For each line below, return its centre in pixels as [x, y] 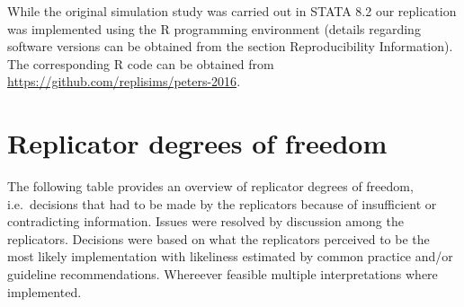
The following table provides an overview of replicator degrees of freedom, [210, 186]
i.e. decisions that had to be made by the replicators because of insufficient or [222, 203]
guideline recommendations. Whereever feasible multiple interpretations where [223, 274]
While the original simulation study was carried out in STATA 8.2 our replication [232, 11]
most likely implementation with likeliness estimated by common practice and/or [230, 256]
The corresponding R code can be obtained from [141, 63]
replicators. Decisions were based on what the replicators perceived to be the [219, 238]
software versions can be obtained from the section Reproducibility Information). [230, 46]
